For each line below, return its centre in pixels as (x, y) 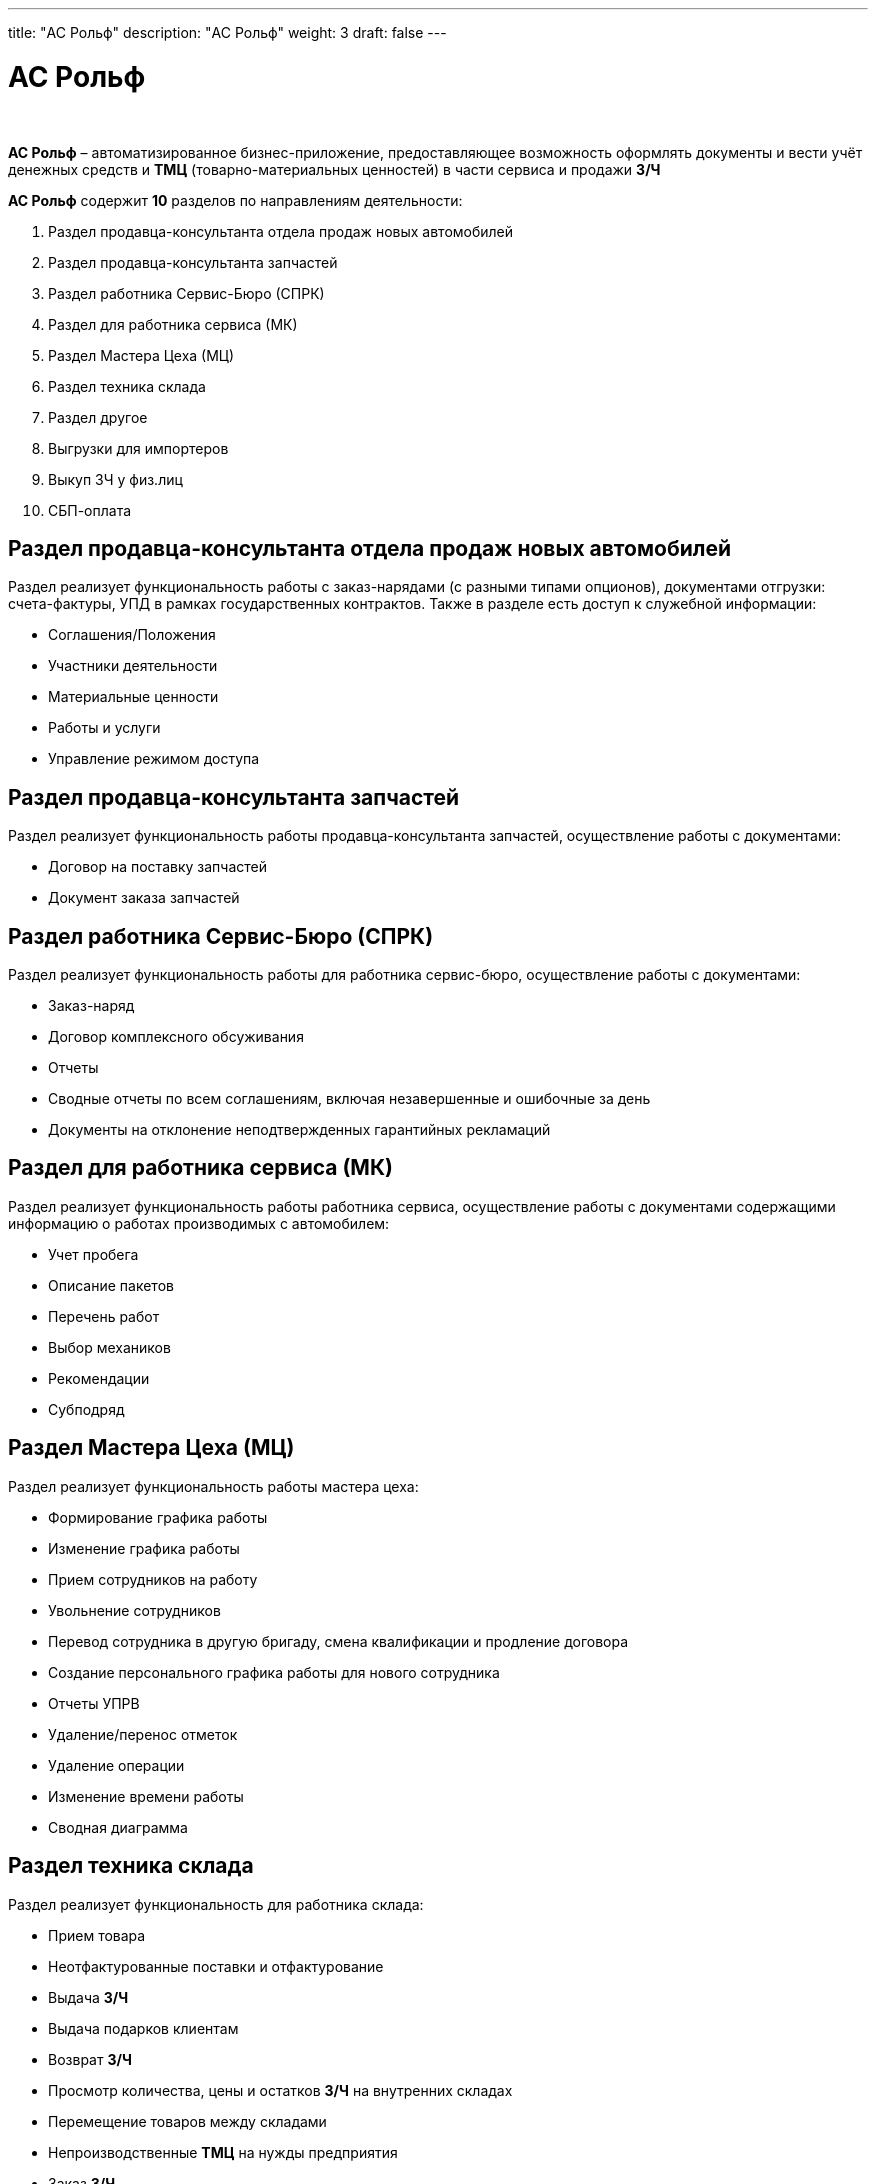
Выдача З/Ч (88, 1997)
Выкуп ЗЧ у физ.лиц (115, 479)
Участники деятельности (133, 666)
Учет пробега (93, 1254)
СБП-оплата (90, 510)
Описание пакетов (111, 1285)
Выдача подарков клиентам (143, 2028)
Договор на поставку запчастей (157, 867)
